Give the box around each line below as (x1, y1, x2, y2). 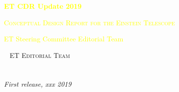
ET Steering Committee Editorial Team (4, 34, 124, 44)
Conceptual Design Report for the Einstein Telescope (4, 17, 175, 27)
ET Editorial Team (9, 50, 70, 60)
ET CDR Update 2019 (4, 1, 82, 11)
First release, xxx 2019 (4, 78, 72, 89)
